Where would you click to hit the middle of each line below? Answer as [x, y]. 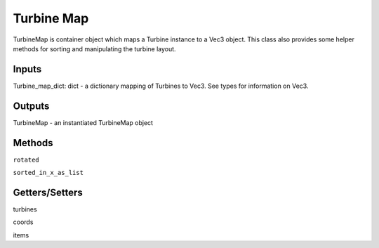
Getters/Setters [48, 192]
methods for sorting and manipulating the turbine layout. [94, 48]
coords [23, 222]
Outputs [31, 106]
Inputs [27, 69]
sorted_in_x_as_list [48, 173]
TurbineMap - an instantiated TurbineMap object [83, 122]
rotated [26, 159]
